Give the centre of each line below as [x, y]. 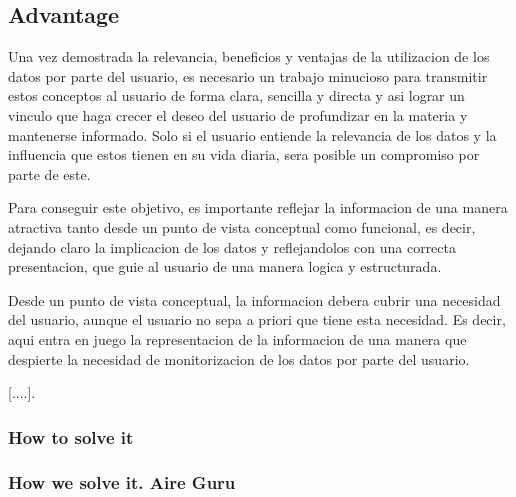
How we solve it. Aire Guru [122, 482]
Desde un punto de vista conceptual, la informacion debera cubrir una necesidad [254, 299]
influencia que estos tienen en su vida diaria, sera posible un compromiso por [244, 154]
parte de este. [49, 173]
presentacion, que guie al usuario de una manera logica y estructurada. [225, 266]
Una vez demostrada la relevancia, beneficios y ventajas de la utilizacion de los [249, 56]
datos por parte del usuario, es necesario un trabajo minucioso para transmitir [248, 75]
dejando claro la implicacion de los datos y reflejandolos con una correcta [232, 246]
